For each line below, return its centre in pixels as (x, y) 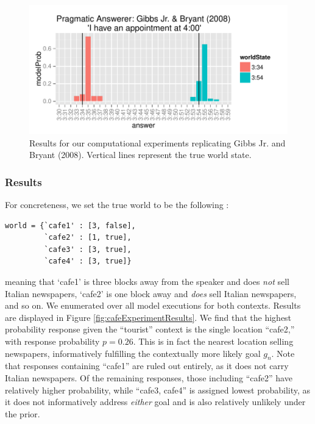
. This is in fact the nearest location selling (213, 341)
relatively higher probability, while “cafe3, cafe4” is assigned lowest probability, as (158, 390)
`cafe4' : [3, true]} (88, 261)
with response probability (52, 341)
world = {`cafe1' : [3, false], (70, 225)
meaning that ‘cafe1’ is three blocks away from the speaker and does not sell (147, 281)
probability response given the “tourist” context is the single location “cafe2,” (150, 329)
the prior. (23, 413)
